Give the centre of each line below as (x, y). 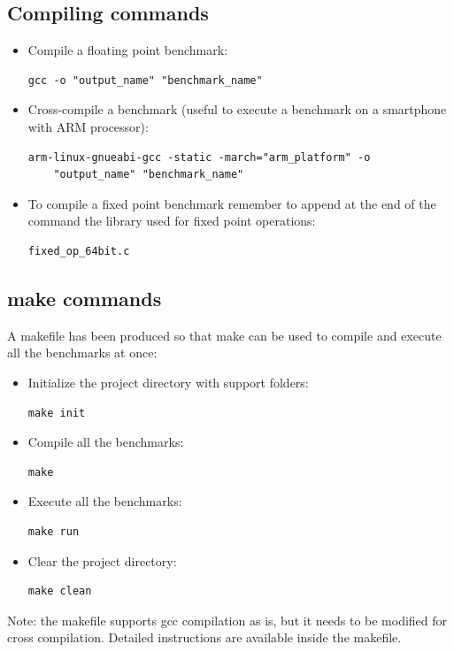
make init (57, 413)
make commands (85, 298)
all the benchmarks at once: (82, 353)
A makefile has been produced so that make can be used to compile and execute (224, 335)
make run (54, 531)
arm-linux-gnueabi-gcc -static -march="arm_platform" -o (199, 157)
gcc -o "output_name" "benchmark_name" (145, 80)
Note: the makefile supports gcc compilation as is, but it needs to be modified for (227, 620)
